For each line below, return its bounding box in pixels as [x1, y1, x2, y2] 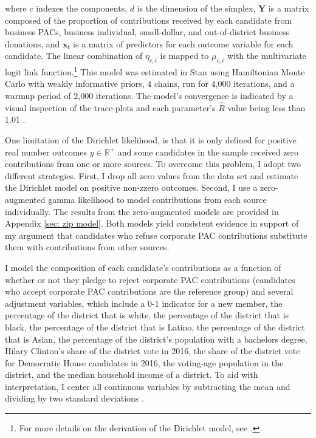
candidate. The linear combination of [5, 49, 143, 62]
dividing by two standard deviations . [5, 392, 144, 405]
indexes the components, [36, 2, 128, 14]
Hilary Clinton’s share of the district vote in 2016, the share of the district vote [5, 344, 300, 357]
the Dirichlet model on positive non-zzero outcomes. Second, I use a [5, 181, 258, 194]
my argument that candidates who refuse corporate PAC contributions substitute [5, 228, 307, 241]
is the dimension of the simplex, [137, 2, 256, 14]
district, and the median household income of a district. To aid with [5, 368, 258, 381]
